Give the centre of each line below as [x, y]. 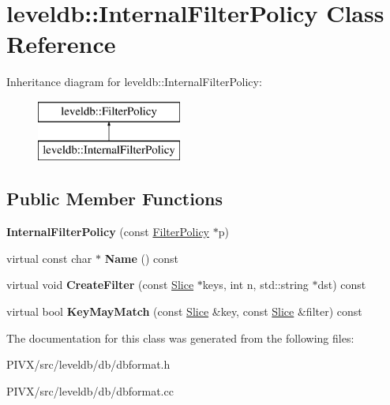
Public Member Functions [114, 199]
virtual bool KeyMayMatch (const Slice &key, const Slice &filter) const [184, 311]
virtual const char [49, 258]
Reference [61, 44]
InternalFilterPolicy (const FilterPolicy [108, 232]
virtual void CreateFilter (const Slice [100, 285]
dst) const [342, 285]
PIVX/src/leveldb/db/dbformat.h [88, 364]
